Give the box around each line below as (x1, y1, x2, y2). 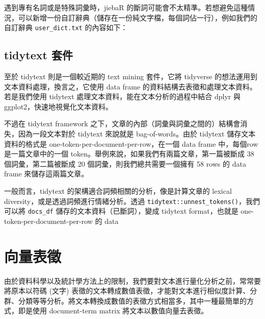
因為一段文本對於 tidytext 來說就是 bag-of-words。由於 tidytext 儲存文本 (18, 128, 256, 139)
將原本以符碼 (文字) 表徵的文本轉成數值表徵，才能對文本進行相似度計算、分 (4, 285, 257, 296)
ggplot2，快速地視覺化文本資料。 (4, 101, 113, 111)
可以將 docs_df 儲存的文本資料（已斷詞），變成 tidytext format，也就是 (4, 206, 238, 216)
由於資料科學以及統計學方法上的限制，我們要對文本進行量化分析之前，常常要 (4, 275, 261, 286)
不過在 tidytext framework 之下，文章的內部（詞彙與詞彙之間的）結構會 (4, 118, 241, 129)
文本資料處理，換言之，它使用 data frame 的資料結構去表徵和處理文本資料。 (4, 81, 257, 92)
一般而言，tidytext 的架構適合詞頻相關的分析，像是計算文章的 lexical (4, 185, 232, 196)
